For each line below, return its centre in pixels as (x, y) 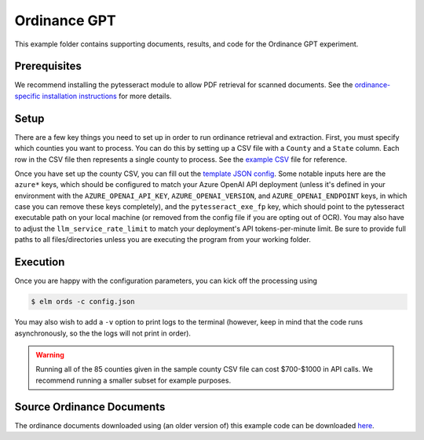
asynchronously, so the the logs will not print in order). (103, 333)
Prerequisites (48, 66)
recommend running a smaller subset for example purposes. (133, 380)
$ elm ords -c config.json (83, 302)
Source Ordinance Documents (90, 407)
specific (27, 96)
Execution (40, 262)
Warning (50, 354)
